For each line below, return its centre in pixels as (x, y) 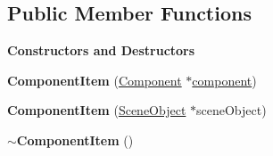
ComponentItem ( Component (95, 80)
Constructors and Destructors (101, 50)
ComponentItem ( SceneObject (97, 110)
